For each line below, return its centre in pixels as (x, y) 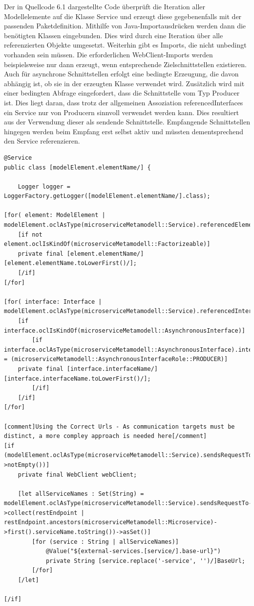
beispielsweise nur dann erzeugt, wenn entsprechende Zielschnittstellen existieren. (125, 64)
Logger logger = (44, 186)
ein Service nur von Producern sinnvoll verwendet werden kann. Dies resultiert (121, 112)
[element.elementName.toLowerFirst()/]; (71, 263)
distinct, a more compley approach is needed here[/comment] (106, 436)
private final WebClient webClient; (77, 474)
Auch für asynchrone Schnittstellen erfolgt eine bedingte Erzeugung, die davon (121, 74)
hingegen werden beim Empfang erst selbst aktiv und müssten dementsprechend (124, 131)
